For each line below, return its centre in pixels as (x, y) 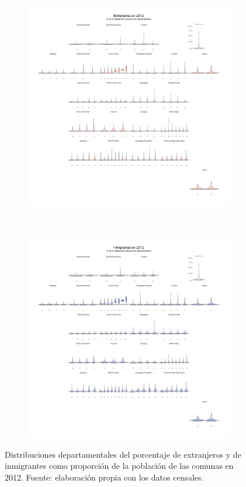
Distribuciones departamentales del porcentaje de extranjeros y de (123, 454)
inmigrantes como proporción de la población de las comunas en (119, 466)
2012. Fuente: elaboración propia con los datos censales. (104, 477)
